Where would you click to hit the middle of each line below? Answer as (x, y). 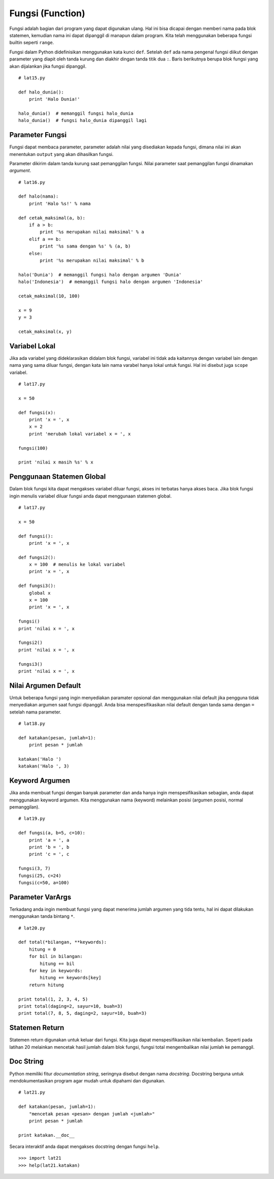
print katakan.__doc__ (47, 1135)
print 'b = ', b (49, 847)
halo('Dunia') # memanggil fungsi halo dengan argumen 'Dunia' (100, 275)
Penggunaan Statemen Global (58, 477)
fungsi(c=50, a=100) (44, 882)
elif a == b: (45, 239)
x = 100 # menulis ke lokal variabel (77, 565)
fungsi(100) (33, 448)
